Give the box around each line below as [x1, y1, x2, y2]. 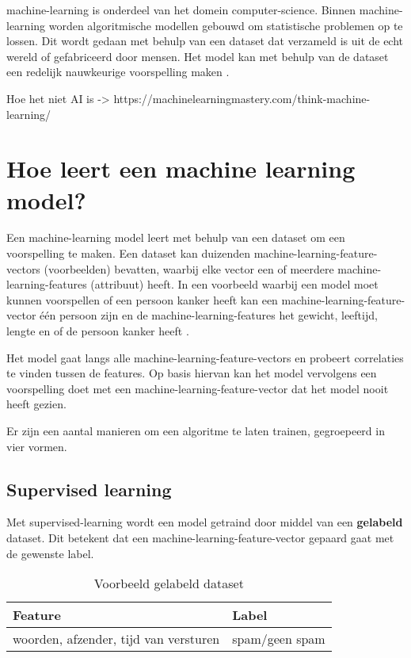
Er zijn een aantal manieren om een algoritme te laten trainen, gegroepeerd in [6, 423, 385, 438]
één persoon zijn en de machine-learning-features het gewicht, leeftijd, [40, 307, 378, 323]
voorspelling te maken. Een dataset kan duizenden [6, 245, 251, 262]
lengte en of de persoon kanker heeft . [6, 323, 189, 339]
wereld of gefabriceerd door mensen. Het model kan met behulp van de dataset [6, 48, 389, 64]
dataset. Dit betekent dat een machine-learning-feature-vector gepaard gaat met [6, 529, 394, 545]
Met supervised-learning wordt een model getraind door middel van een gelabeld [6, 514, 403, 530]
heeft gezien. [6, 396, 67, 412]
